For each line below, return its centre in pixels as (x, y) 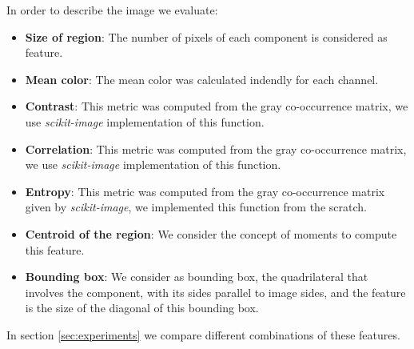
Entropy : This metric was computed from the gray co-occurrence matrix (205, 191)
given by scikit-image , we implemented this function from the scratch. (196, 207)
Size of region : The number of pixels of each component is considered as (206, 36)
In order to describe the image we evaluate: (112, 10)
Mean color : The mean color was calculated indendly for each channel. (202, 79)
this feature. (55, 249)
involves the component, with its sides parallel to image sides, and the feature (215, 292)
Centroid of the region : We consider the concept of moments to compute (211, 233)
